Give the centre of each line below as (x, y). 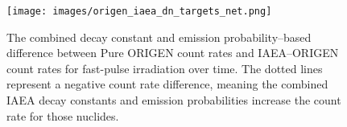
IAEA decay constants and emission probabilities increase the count (174, 100)
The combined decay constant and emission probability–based (159, 37)
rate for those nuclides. (63, 115)
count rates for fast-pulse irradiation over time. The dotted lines (165, 68)
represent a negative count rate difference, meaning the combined (167, 84)
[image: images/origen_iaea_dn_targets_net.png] (139, 11)
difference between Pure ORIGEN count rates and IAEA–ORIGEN (173, 53)
